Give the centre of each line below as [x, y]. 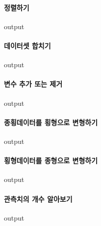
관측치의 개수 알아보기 [38, 199]
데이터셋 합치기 [27, 45]
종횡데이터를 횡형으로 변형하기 [51, 122]
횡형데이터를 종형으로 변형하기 [51, 160]
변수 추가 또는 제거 [33, 84]
